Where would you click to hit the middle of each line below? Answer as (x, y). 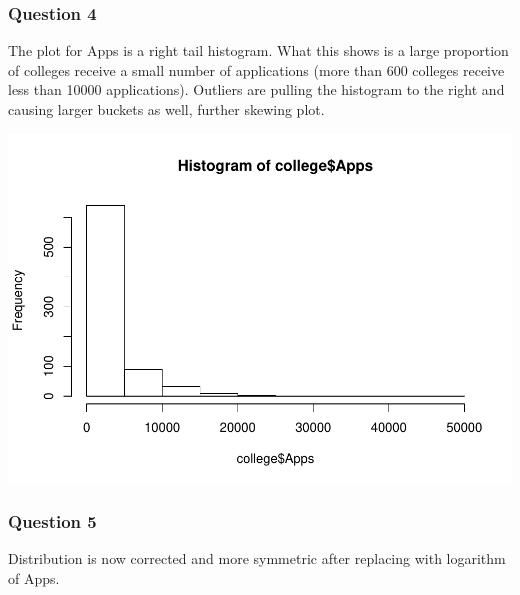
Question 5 (52, 521)
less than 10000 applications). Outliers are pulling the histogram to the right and (256, 89)
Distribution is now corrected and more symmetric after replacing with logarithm (257, 558)
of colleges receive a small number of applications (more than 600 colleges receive (256, 69)
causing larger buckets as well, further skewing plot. (166, 109)
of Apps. (34, 577)
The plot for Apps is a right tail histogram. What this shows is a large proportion (258, 50)
